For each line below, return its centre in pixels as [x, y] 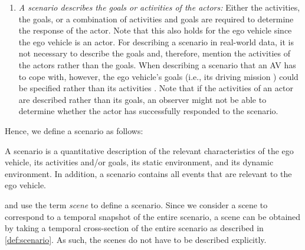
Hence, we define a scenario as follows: [74, 130]
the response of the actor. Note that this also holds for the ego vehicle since [155, 30]
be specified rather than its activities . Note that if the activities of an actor [156, 88]
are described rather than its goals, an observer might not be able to [142, 99]
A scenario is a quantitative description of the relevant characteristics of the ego [149, 150]
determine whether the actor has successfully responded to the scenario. [148, 111]
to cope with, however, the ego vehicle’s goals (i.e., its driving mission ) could [158, 76]
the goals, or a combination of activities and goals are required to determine [156, 19]
